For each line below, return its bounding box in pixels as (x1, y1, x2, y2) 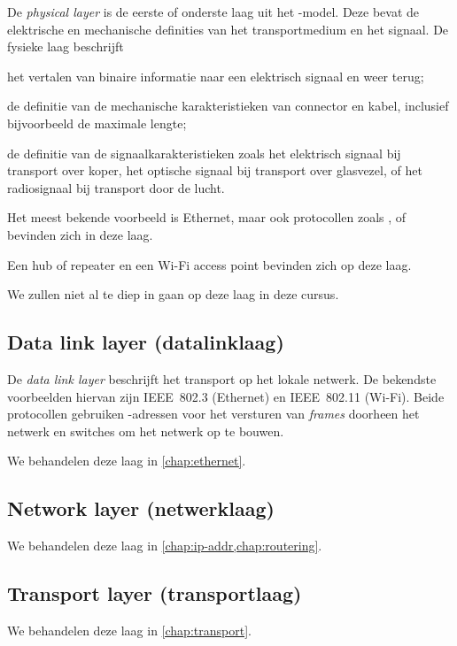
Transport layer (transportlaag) (7, 580, 302, 607)
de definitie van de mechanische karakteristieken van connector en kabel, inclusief (7, 96, 449, 115)
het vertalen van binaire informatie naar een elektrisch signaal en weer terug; (7, 66, 424, 85)
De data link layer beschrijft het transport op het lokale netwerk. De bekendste (7, 369, 437, 388)
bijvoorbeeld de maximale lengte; (7, 113, 187, 132)
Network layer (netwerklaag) (7, 495, 275, 522)
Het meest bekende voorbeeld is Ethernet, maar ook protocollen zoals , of (7, 208, 407, 227)
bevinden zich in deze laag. (7, 225, 153, 243)
